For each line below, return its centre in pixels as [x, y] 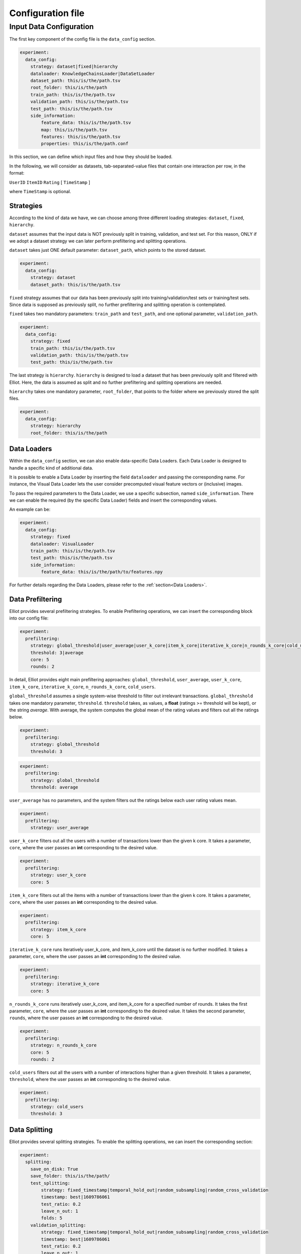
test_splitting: [50, 1183]
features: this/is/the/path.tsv [81, 137]
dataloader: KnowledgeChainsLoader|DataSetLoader [93, 73]
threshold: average [54, 787]
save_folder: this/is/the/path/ [70, 1176]
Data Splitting [31, 1129]
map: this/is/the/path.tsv [74, 130]
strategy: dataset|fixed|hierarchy [74, 67]
